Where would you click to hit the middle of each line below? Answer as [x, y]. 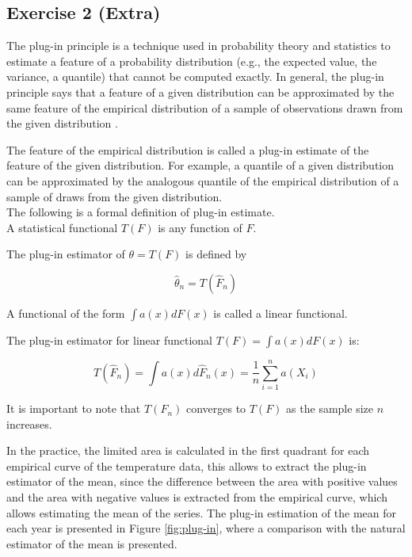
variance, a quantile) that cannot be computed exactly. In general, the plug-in [195, 76]
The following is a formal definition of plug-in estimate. [141, 212]
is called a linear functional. [280, 313]
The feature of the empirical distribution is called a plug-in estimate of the [188, 149]
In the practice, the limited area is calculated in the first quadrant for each [188, 450]
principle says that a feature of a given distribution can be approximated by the [200, 92]
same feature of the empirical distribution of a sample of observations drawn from [205, 107]
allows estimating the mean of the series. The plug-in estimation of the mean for [201, 512]
